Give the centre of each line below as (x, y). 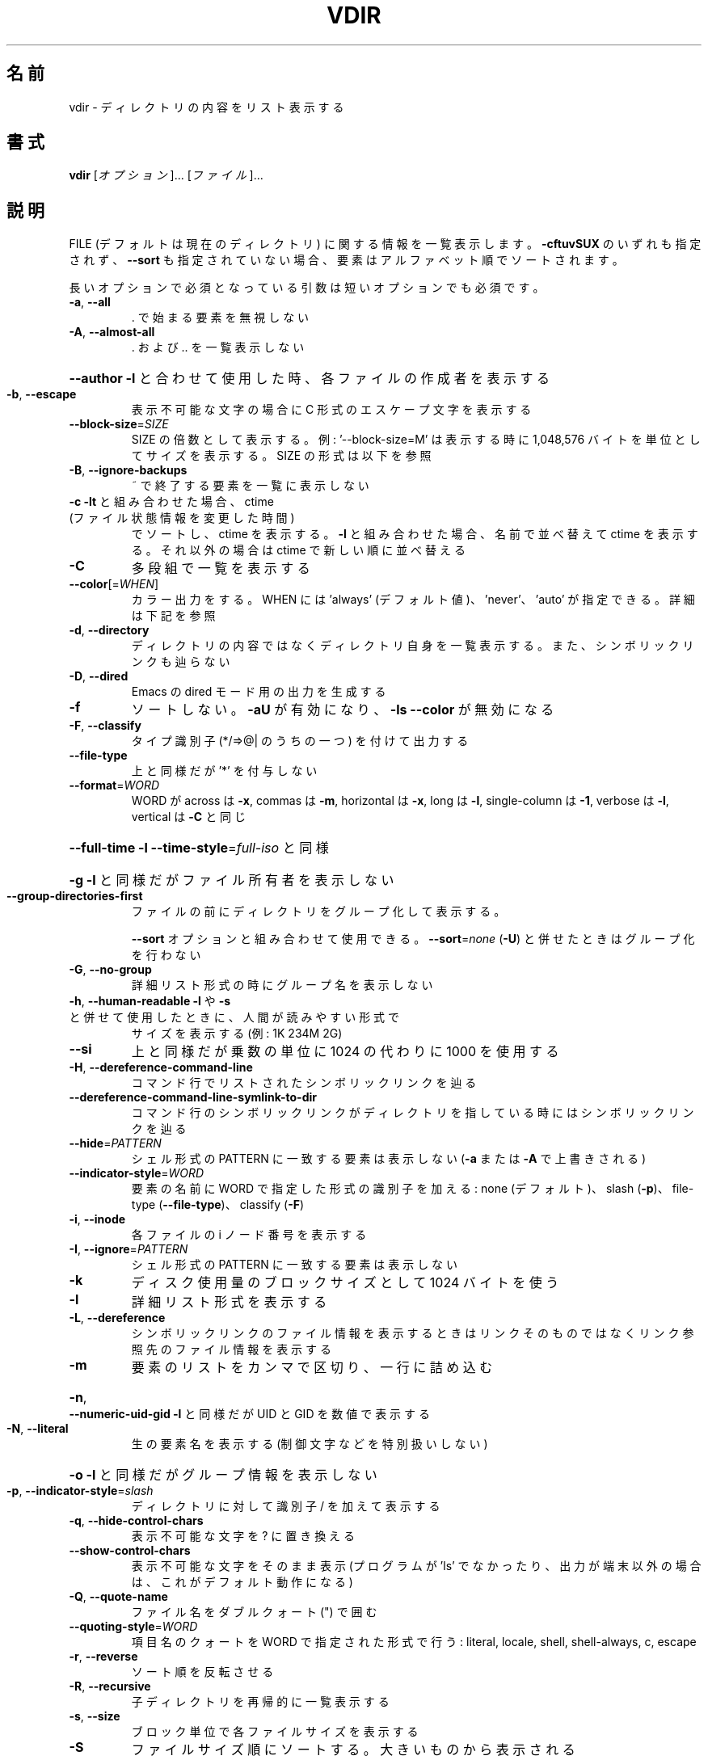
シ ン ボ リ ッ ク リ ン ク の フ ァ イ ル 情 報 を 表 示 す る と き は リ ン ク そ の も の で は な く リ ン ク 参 (413, 1333)
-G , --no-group (110, 970)
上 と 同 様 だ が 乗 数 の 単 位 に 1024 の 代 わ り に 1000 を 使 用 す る (345, 1052)
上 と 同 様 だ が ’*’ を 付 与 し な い (224, 771)
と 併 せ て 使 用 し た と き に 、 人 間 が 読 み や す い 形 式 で (234, 1017)
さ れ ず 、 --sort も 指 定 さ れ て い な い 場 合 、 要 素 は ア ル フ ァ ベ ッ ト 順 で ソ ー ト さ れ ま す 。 (346, 260)
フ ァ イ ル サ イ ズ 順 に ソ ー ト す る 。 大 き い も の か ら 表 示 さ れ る (353, 1750)
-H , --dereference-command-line (161, 1067)
